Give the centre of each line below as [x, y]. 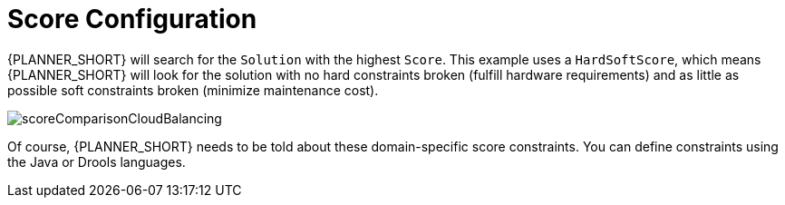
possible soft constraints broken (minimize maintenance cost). [193, 90]
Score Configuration [132, 19]
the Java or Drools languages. [97, 161]
